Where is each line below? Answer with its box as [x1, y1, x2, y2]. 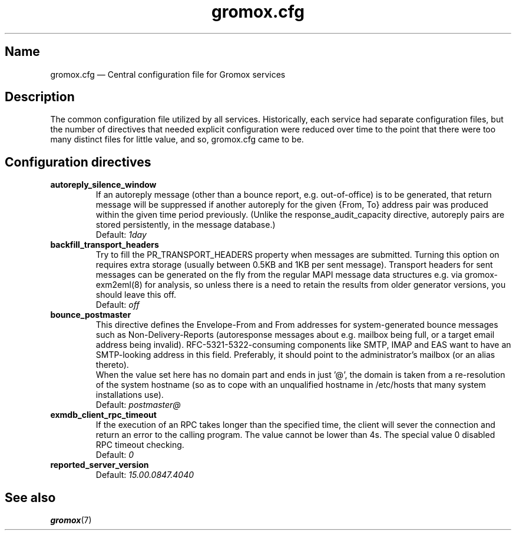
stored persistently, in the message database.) [95, 220, 276, 230]
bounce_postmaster [50, 310, 131, 320]
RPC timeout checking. [95, 440, 184, 450]
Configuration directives [5, 154, 151, 170]
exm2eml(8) [95, 280, 143, 290]
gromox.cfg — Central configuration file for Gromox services [50, 69, 286, 79]
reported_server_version [50, 460, 149, 470]
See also [5, 490, 56, 505]
